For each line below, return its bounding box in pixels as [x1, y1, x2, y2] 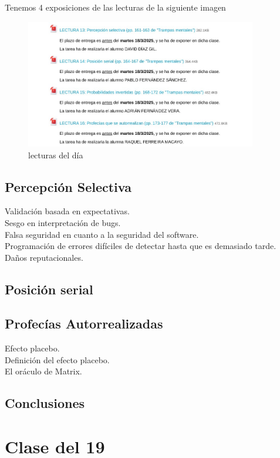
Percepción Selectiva [5, 177, 131, 195]
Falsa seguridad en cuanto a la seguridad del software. [5, 228, 199, 240]
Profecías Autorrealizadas [5, 314, 163, 333]
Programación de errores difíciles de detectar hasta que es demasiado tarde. [5, 240, 276, 252]
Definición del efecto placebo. [5, 353, 110, 366]
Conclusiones [5, 394, 85, 412]
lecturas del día [28, 148, 83, 161]
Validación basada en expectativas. [5, 205, 130, 217]
